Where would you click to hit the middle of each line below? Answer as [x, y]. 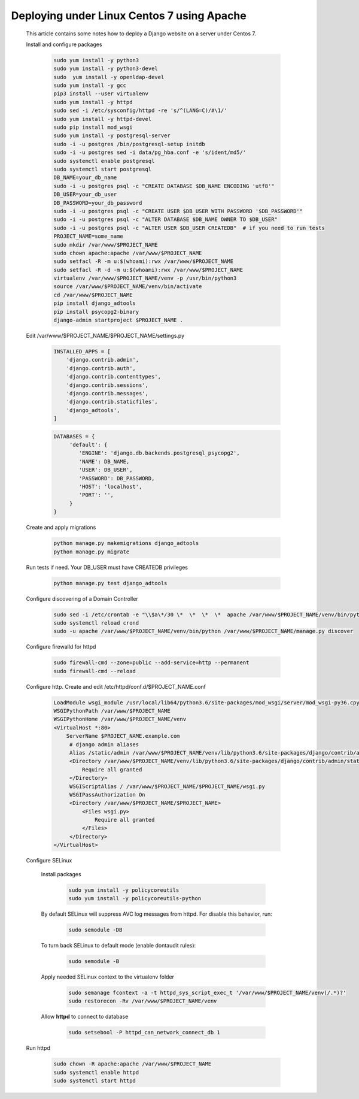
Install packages [61, 874]
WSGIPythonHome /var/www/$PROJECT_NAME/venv [120, 719]
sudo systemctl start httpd [95, 1081]
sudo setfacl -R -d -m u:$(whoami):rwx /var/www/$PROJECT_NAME [148, 270]
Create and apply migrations [61, 528]
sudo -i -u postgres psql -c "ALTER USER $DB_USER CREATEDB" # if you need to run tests [189, 228]
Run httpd [38, 1048]
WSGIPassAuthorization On [107, 794]
